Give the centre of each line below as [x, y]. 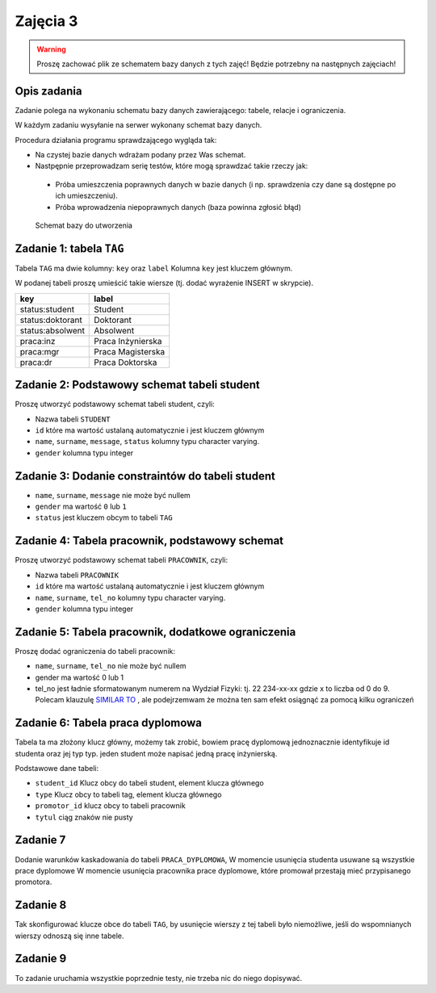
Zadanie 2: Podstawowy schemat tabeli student [137, 385]
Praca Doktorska [126, 362]
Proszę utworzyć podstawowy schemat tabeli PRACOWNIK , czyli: [122, 560]
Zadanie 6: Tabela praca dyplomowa [108, 723]
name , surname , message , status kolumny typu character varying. [147, 442]
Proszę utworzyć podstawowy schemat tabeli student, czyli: [115, 404]
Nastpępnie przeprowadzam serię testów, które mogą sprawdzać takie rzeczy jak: [172, 166]
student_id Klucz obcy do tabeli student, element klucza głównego [149, 783]
